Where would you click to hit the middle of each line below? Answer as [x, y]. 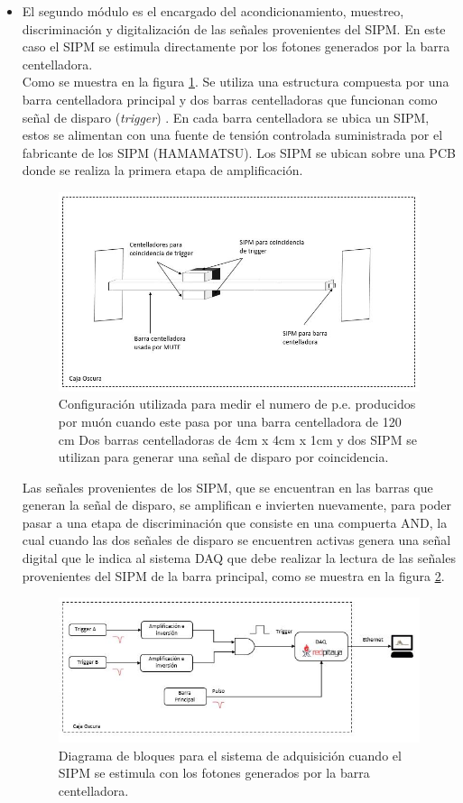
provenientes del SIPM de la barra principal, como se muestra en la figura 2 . [233, 575]
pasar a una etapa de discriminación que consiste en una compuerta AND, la [235, 522]
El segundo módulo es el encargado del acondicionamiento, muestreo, [213, 11]
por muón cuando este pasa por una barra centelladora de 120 [230, 421]
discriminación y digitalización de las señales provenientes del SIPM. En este [234, 28]
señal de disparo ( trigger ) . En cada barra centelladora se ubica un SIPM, [226, 117]
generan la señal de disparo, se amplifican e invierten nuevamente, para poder [237, 505]
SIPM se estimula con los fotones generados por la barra [214, 773]
